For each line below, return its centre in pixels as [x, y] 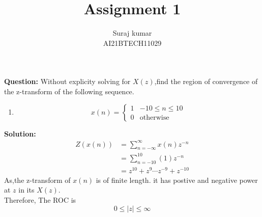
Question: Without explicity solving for [67, 81]
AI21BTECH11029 [132, 43]
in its [26, 190]
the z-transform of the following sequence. [69, 91]
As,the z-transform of [37, 180]
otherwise [154, 118]
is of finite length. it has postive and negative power [177, 180]
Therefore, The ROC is [40, 200]
